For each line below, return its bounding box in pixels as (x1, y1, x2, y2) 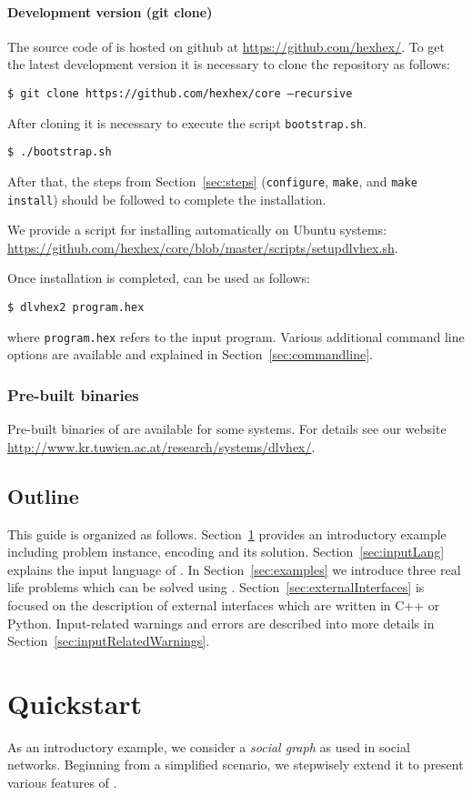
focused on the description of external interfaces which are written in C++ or (7, 595, 440, 614)
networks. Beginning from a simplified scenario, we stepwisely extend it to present (7, 755, 464, 774)
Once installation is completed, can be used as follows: (7, 268, 310, 287)
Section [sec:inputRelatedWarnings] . (7, 631, 210, 650)
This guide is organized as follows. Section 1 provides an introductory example (7, 524, 447, 543)
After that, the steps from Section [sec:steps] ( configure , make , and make (7, 171, 417, 190)
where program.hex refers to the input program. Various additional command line (7, 327, 465, 346)
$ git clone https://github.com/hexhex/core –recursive (7, 86, 353, 100)
